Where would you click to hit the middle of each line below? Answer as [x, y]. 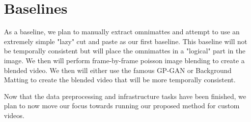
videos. [14, 115]
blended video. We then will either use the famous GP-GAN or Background [118, 70]
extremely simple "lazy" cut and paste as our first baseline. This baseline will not [126, 41]
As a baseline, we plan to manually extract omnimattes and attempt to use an [122, 32]
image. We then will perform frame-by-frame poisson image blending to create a [124, 60]
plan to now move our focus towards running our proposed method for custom [122, 106]
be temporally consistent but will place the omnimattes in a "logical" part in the [125, 51]
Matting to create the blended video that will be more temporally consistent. [120, 80]
